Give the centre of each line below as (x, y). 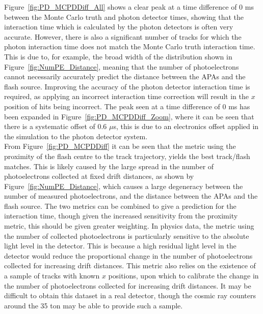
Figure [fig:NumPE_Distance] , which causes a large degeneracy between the (124, 186)
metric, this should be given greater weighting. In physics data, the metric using (129, 226)
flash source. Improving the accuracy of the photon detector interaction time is (127, 86)
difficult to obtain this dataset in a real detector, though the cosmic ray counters (130, 295)
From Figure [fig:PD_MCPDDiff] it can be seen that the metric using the (120, 146)
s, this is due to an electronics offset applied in (186, 126)
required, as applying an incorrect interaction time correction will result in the (126, 96)
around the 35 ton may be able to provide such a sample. (94, 305)
